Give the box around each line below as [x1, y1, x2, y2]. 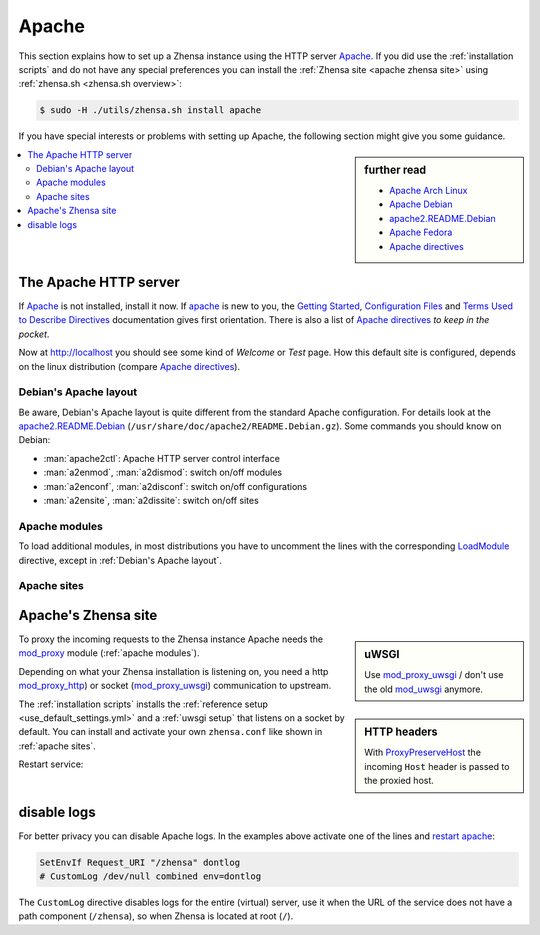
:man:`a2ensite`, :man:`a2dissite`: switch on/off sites [43, 495, 259, 507]
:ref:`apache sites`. [18, 740, 97, 752]
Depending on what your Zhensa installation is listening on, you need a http [18, 665, 329, 677]
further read [364, 163, 427, 177]
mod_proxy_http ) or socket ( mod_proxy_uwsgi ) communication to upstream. [18, 680, 332, 692]
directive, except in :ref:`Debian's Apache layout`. [18, 554, 222, 566]
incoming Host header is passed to [364, 760, 510, 772]
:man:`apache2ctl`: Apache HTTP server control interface [43, 452, 280, 464]
